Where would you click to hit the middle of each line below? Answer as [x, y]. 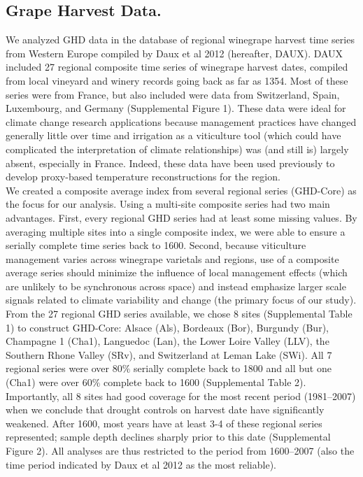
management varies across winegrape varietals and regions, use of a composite [172, 258]
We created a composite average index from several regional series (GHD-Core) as [181, 190]
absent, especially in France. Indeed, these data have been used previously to [170, 163]
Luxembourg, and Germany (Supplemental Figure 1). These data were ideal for [176, 108]
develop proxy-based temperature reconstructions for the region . [143, 177]
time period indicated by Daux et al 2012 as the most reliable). [141, 464]
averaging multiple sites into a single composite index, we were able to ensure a [176, 231]
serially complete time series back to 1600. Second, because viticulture [156, 245]
